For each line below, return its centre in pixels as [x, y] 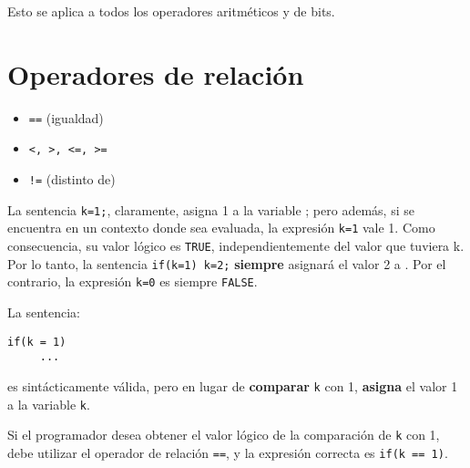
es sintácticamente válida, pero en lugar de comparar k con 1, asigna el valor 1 [233, 385]
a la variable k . [49, 404]
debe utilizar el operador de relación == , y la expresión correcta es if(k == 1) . [228, 452]
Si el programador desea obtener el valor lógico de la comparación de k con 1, [224, 435]
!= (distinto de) [72, 179]
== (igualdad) [66, 117]
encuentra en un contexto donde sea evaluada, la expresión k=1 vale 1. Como [221, 228]
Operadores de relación [156, 73]
